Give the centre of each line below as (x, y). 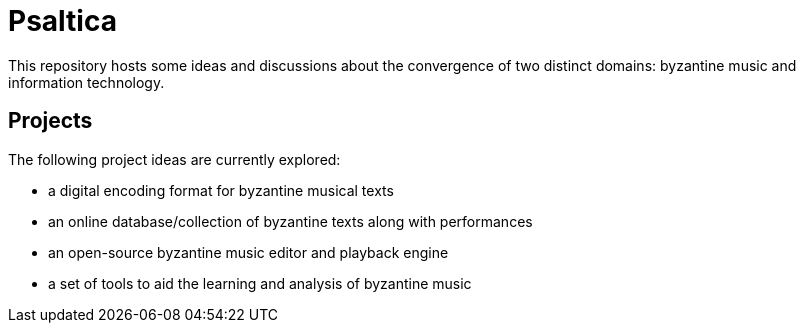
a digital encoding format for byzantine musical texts (221, 190)
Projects (50, 121)
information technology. (86, 82)
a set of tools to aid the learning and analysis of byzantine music (260, 283)
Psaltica (62, 21)
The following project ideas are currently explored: (174, 159)
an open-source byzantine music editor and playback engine (248, 252)
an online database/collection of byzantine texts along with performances (290, 221)
